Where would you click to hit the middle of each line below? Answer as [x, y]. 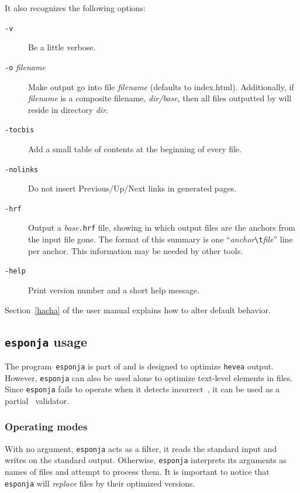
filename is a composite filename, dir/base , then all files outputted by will [160, 98]
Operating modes [46, 427]
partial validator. [37, 400]
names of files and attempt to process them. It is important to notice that [137, 472]
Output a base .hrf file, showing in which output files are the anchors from [162, 227]
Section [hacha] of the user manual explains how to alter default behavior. [138, 309]
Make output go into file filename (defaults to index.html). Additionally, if [161, 86]
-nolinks [22, 170]
